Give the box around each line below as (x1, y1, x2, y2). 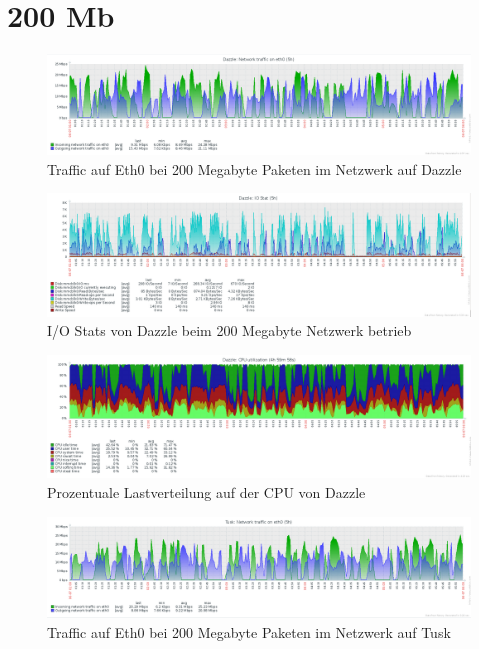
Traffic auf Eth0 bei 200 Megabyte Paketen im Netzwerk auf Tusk (47, 621, 451, 642)
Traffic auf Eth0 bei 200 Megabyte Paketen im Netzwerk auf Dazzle (47, 158, 462, 179)
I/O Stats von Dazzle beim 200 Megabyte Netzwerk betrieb (47, 320, 412, 341)
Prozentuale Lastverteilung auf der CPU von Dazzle (47, 481, 366, 502)
